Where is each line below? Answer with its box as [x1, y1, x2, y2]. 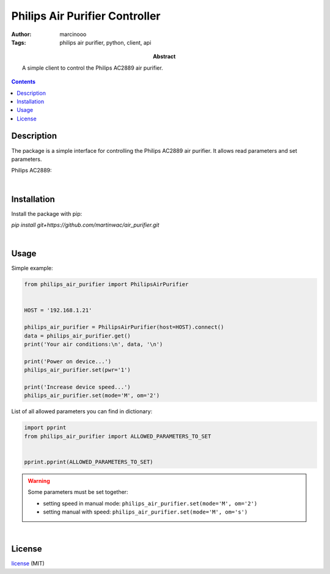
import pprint [24, 424, 67, 431]
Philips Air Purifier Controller [11, 9, 161, 23]
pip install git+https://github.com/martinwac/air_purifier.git [11, 221, 159, 229]
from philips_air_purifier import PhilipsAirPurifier [24, 281, 189, 288]
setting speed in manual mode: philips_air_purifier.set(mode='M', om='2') [43, 499, 258, 507]
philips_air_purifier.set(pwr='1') [24, 367, 131, 373]
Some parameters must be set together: [28, 488, 128, 496]
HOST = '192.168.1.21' [24, 306, 92, 314]
